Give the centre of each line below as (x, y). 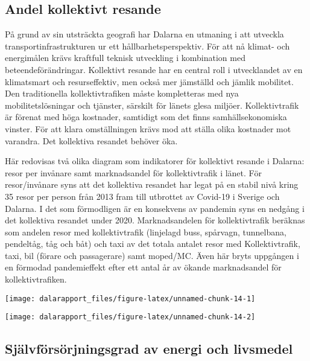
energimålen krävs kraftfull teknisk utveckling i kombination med (125, 58)
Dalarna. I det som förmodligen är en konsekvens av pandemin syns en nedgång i (155, 208)
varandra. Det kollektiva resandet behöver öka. (91, 140)
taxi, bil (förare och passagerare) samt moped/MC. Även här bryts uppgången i (152, 255)
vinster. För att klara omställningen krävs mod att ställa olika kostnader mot (148, 128)
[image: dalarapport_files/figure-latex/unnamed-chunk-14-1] (130, 299)
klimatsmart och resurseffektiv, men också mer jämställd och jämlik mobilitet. (149, 81)
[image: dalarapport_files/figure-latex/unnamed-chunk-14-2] (130, 317)
